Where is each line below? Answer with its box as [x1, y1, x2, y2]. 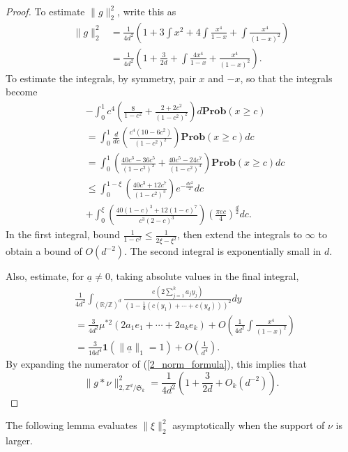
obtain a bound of [6, 244, 82, 258]
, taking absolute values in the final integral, [109, 269, 299, 283]
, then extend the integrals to [177, 227, 303, 242]
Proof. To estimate [6, 4, 85, 18]
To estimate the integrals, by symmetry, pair [6, 70, 196, 85]
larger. [6, 432, 33, 447]
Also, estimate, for [6, 269, 84, 283]
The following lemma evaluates [6, 418, 137, 432]
